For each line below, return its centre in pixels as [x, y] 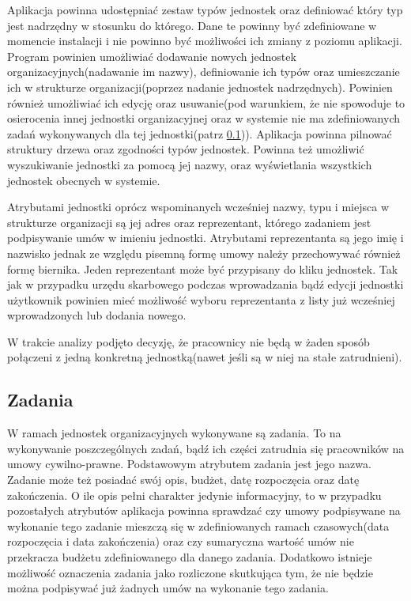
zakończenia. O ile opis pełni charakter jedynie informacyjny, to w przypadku [194, 495]
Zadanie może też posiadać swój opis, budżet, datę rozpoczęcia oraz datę [183, 480]
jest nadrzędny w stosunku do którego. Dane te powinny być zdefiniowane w [192, 25]
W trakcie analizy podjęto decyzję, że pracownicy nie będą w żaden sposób [189, 341]
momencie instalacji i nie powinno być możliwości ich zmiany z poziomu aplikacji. [205, 41]
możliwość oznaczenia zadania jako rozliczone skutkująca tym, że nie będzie [190, 572]
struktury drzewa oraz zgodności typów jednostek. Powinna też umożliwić [186, 149]
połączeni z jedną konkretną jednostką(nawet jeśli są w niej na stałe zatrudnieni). [205, 357]
